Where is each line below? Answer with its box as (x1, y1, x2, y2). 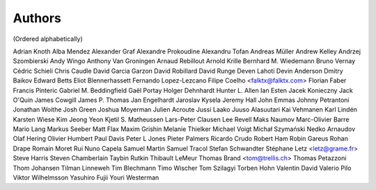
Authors (13, 10, 62, 26)
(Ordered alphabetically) (13, 35, 83, 43)
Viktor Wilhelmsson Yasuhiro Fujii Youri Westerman (13, 173, 159, 182)
